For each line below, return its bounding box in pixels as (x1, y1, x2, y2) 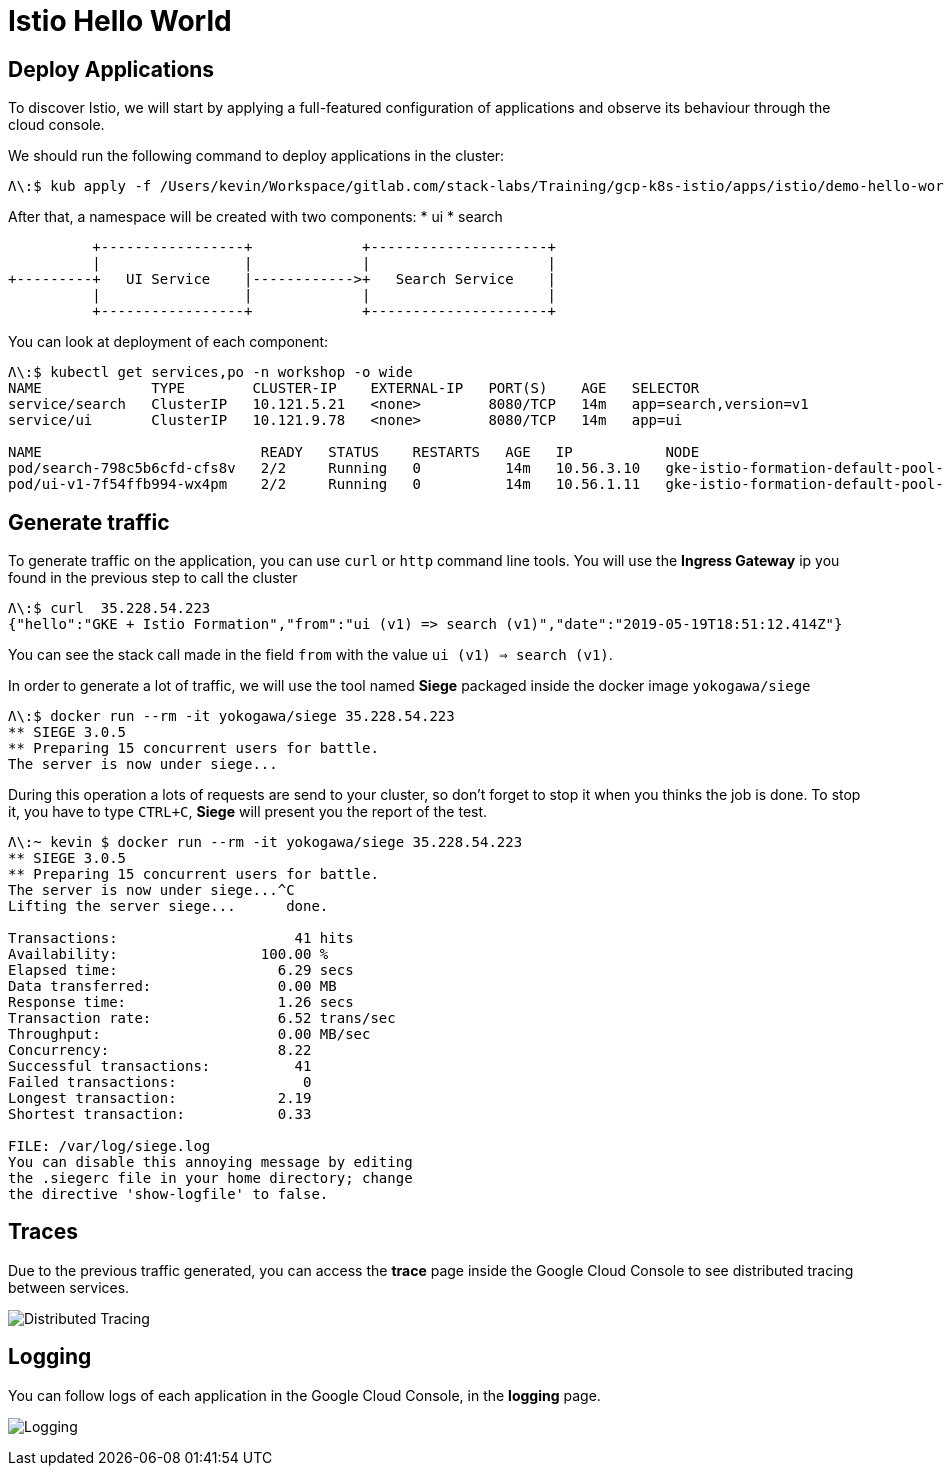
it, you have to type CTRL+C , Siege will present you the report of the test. (8, 803, 488, 821)
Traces (8, 1219, 78, 1245)
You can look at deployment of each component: (8, 333, 329, 351)
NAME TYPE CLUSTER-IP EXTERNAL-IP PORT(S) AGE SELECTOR (8, 380, 700, 397)
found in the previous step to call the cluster (8, 569, 298, 587)
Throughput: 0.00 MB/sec (8, 1026, 371, 1043)
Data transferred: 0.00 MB (8, 978, 337, 995)
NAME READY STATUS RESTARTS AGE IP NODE (8, 444, 700, 461)
